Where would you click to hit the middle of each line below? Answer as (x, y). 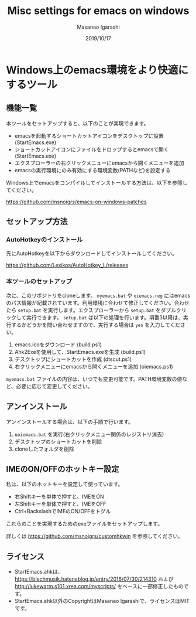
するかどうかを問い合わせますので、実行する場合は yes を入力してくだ (95, 325)
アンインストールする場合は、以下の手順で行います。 (70, 422)
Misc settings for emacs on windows (98, 11)
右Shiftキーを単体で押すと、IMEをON (59, 497)
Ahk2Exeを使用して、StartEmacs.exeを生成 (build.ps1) (80, 352)
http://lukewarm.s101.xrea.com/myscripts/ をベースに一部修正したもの (99, 587)
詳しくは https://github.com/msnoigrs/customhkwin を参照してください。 (94, 536)
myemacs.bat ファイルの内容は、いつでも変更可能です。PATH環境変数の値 (94, 379)
